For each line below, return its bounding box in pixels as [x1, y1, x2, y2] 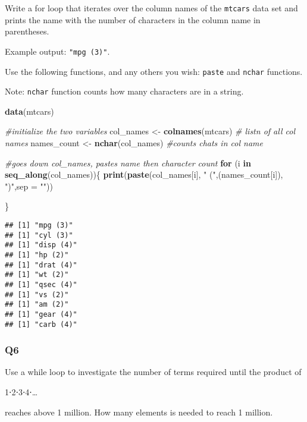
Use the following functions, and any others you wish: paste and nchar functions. [5, 65, 303, 77]
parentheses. [5, 25, 49, 37]
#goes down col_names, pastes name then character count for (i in [5, 156, 251, 169]
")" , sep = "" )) [5, 179, 53, 192]
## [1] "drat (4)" [5, 260, 77, 269]
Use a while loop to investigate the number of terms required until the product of [5, 366, 302, 378]
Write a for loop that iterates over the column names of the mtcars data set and [5, 2, 298, 14]
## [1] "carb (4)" [5, 320, 77, 329]
